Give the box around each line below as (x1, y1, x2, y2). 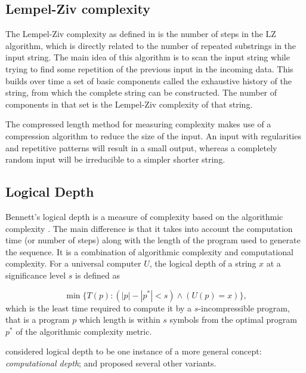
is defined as (75, 268, 120, 281)
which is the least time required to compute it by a (5, 301, 192, 314)
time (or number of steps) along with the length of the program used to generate (5, 234, 301, 246)
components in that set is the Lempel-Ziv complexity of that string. (5, 97, 253, 110)
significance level (5, 268, 66, 281)
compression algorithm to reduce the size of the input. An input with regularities (5, 129, 301, 142)
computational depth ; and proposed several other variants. (5, 356, 217, 369)
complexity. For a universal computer (5, 257, 141, 270)
